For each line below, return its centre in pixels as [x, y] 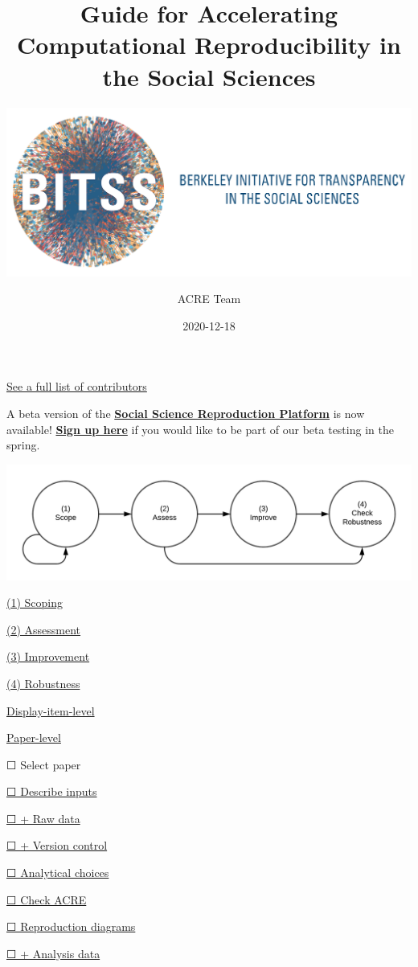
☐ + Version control [57, 845]
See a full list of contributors [77, 386]
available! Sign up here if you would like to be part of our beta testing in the [200, 429]
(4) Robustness [43, 683]
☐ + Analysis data [53, 953]
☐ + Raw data [43, 818]
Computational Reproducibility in [209, 45]
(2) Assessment [44, 629]
